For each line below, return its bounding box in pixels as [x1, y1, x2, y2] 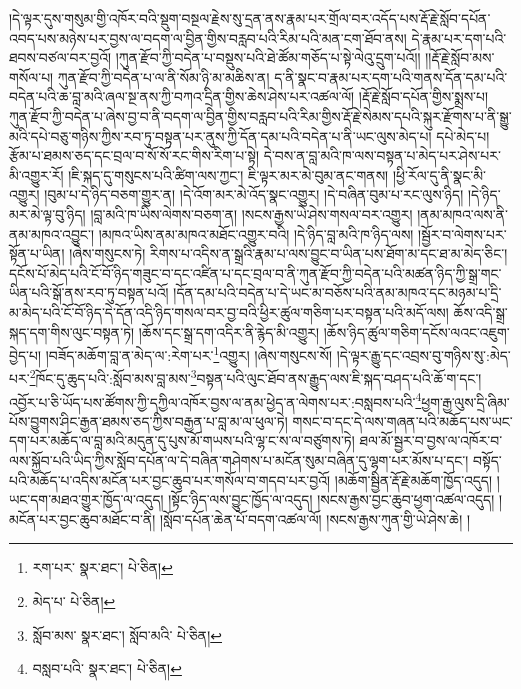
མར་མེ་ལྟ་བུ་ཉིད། [9, 203, 86, 224]
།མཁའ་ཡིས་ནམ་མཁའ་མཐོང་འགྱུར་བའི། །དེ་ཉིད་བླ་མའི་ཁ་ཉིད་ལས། [98, 223, 414, 244]
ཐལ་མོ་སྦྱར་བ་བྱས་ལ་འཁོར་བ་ [359, 430, 503, 451]
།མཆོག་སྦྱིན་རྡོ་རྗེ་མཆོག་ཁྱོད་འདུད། [334, 469, 493, 490]
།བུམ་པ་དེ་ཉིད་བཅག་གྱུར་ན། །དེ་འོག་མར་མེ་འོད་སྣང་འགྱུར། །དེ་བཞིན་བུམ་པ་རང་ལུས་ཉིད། [44, 184, 464, 205]
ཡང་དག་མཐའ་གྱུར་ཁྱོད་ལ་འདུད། [9, 489, 164, 510]
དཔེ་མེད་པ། [436, 125, 490, 146]
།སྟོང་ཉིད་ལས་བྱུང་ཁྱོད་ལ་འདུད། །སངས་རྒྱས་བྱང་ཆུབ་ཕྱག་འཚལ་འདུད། [168, 489, 495, 510]
